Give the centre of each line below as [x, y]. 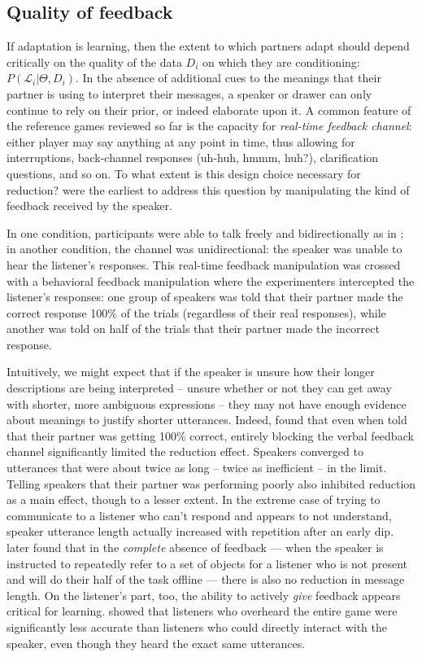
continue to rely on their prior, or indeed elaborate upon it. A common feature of [209, 109]
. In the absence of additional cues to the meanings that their [228, 78]
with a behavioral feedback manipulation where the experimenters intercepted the [211, 280]
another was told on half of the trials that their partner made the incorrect [193, 328]
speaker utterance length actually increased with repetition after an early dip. [200, 531]
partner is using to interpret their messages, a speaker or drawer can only [189, 93]
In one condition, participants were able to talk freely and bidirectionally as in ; [205, 232]
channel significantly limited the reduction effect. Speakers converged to [185, 451]
